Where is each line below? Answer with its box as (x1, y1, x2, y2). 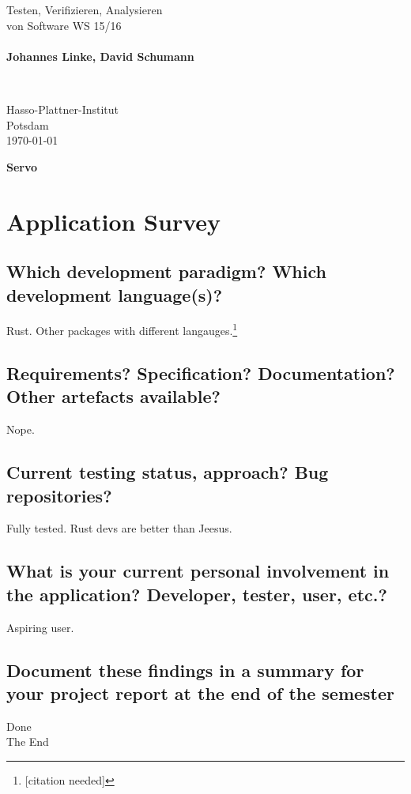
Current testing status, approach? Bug (6, 460, 329, 484)
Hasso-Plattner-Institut (6, 100, 119, 117)
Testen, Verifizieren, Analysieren (6, 2, 163, 17)
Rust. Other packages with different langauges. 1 (6, 320, 238, 338)
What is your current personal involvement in (6, 559, 390, 583)
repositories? (6, 483, 112, 507)
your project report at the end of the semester (6, 680, 395, 705)
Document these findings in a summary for (6, 657, 364, 682)
